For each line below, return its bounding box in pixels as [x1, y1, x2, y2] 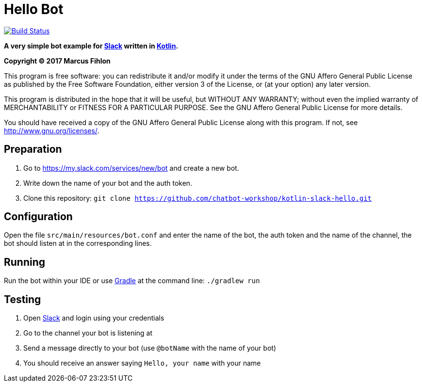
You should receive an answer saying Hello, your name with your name [23, 359, 261, 368]
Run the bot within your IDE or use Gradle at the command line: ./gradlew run [4, 276, 260, 285]
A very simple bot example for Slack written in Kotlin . [4, 41, 179, 50]
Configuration [4, 210, 73, 223]
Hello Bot [4, 1, 64, 17]
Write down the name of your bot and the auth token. [23, 178, 193, 187]
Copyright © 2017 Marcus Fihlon [4, 56, 111, 65]
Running [4, 256, 46, 268]
